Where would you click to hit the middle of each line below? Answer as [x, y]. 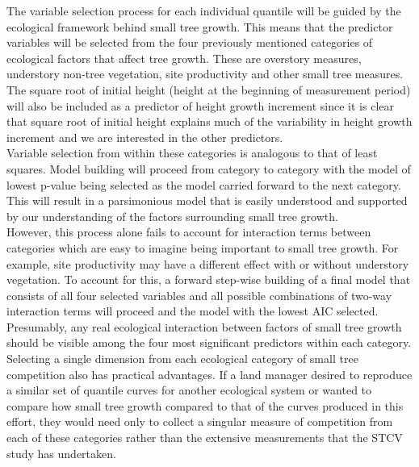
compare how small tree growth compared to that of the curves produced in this [205, 405]
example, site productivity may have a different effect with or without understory [208, 263]
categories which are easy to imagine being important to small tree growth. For [203, 247]
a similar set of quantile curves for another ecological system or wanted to [189, 390]
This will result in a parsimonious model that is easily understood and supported [207, 200]
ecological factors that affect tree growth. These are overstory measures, [184, 58]
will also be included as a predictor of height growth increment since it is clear [200, 105]
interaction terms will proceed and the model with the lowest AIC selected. [193, 311]
